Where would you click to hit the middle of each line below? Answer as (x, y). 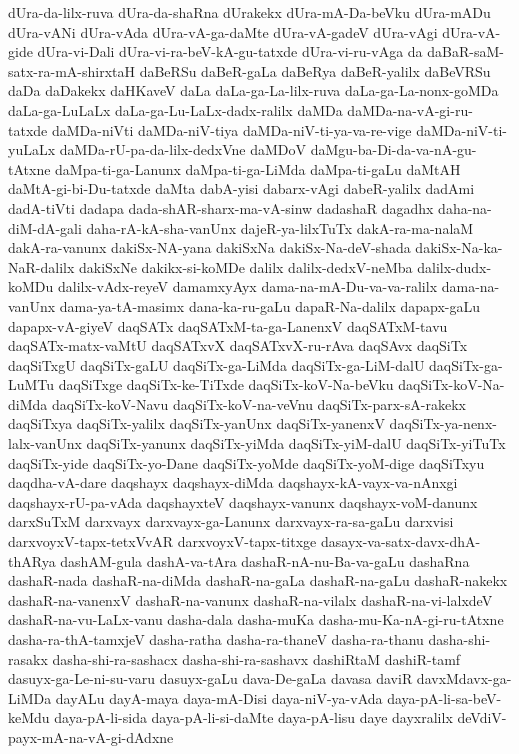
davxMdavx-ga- (464, 678)
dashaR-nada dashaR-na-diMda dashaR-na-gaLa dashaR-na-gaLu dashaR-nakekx (258, 580)
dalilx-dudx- (454, 266)
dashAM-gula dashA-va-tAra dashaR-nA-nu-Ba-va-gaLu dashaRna (265, 560)
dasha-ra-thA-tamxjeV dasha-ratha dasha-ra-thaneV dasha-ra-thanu (216, 639)
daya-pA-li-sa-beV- (444, 697)
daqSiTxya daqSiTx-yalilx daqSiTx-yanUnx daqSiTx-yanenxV (196, 423)
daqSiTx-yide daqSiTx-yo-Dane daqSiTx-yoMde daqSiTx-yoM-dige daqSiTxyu (246, 462)
